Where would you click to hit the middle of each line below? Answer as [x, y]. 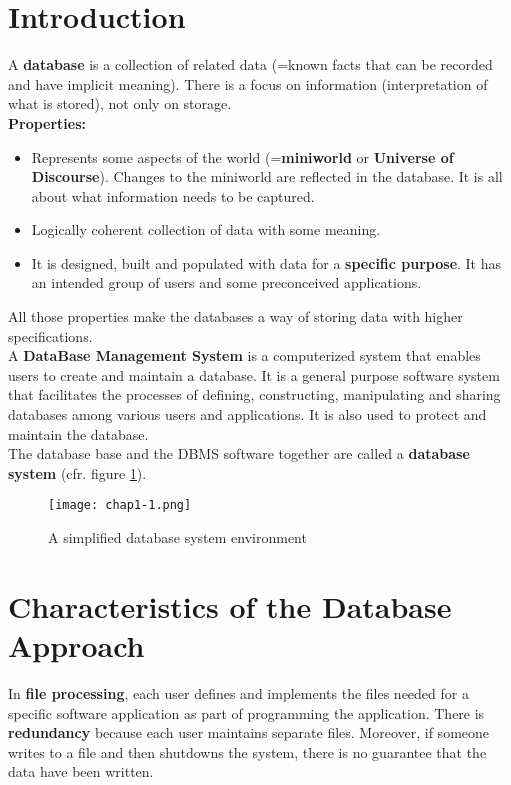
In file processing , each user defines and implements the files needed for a [238, 692]
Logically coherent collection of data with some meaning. [206, 229]
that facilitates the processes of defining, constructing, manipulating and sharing [254, 394]
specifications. [50, 335]
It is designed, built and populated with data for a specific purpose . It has [266, 262]
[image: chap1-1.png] [120, 505]
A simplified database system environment [177, 537]
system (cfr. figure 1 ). [77, 472]
